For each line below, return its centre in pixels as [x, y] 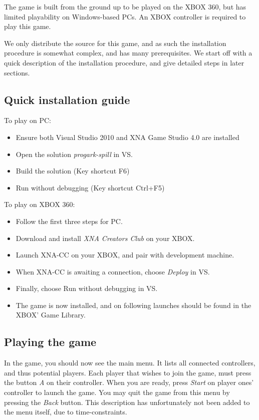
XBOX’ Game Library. [51, 315]
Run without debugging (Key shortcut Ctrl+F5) [90, 187]
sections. [17, 72]
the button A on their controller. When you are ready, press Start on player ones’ [129, 382]
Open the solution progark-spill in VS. [74, 154]
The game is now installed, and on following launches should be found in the [134, 305]
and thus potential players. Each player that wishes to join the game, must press [128, 372]
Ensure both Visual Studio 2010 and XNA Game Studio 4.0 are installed [127, 137]
